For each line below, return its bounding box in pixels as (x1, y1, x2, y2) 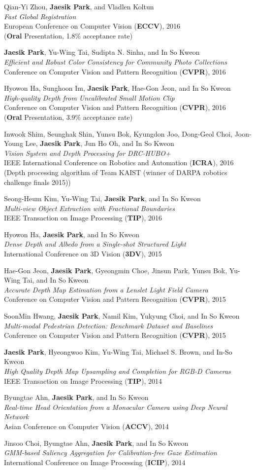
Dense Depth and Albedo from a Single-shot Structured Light (4, 239, 186, 249)
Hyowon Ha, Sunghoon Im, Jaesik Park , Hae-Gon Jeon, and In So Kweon (4, 83, 231, 93)
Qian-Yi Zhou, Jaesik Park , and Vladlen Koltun (4, 1, 154, 11)
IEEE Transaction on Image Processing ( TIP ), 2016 (4, 213, 162, 223)
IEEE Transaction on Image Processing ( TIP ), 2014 (4, 375, 162, 386)
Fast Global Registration (4, 11, 76, 21)
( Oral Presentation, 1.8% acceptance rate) (4, 30, 133, 40)
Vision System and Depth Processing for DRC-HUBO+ (4, 147, 171, 158)
